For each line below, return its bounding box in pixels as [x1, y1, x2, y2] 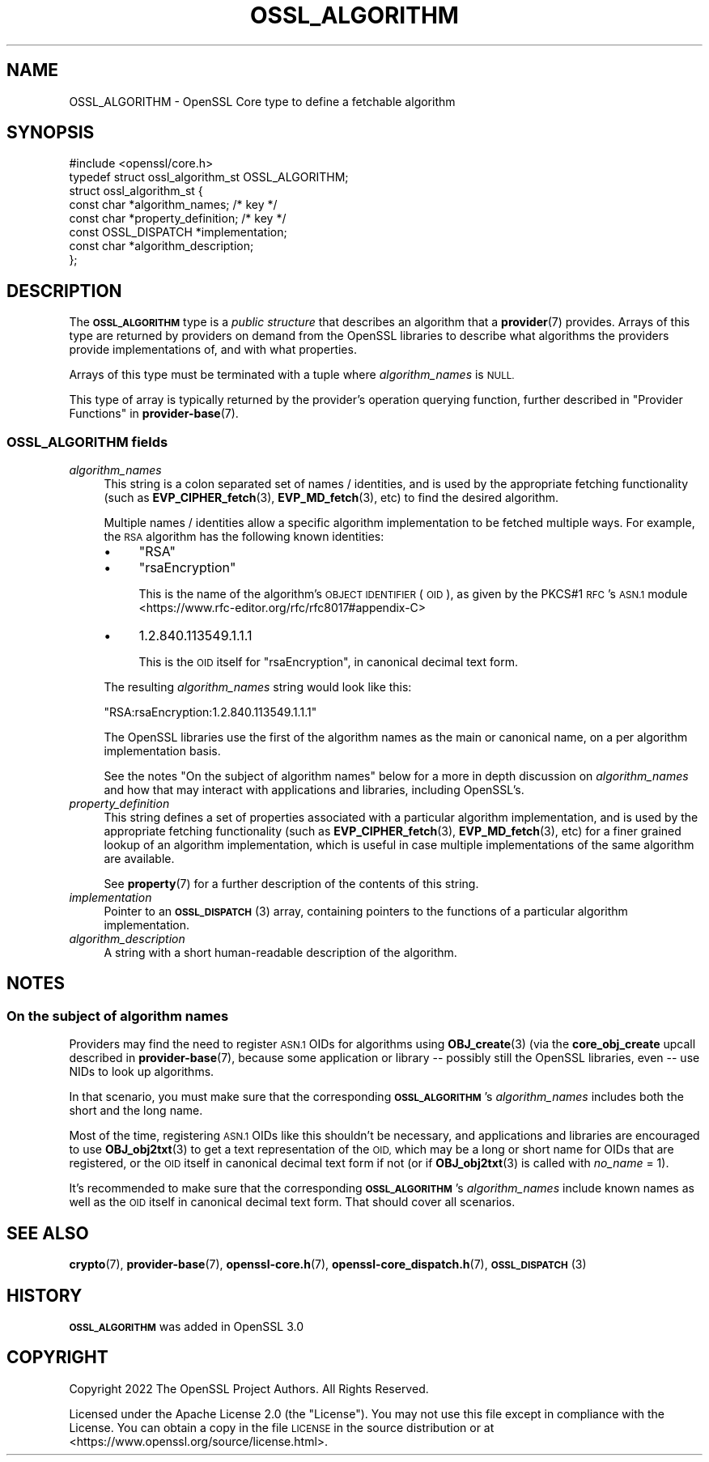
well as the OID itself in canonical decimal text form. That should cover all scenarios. [69, 1195, 516, 1209]
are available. [104, 852, 175, 866]
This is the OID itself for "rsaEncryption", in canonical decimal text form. [138, 655, 518, 669]
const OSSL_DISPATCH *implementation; [69, 225, 287, 240]
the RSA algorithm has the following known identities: [104, 529, 384, 544]
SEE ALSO [6, 1222, 89, 1243]
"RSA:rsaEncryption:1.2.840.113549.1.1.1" [104, 705, 317, 720]
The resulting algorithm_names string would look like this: [104, 680, 412, 695]
